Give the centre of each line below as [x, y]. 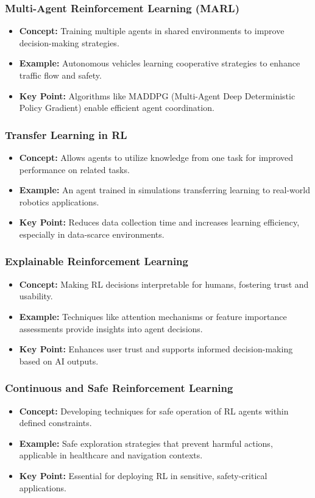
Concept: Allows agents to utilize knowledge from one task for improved [156, 157]
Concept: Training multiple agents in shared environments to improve [152, 31]
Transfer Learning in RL [66, 134]
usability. [36, 296]
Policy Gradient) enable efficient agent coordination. [117, 108]
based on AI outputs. [59, 361]
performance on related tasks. [74, 169]
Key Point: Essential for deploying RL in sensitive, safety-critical [143, 475]
